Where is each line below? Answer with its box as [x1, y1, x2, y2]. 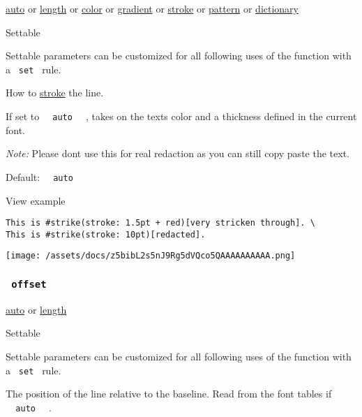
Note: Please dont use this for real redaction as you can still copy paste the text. [6, 146, 349, 161]
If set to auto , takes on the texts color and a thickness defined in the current [6, 109, 357, 124]
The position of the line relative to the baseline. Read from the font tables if [6, 386, 332, 401]
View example [6, 193, 66, 207]
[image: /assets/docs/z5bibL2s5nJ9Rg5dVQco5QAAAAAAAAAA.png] [6, 251, 296, 261]
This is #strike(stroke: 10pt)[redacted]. [6, 229, 206, 240]
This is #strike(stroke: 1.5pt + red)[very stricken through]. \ [6, 218, 315, 228]
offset [11, 279, 47, 291]
